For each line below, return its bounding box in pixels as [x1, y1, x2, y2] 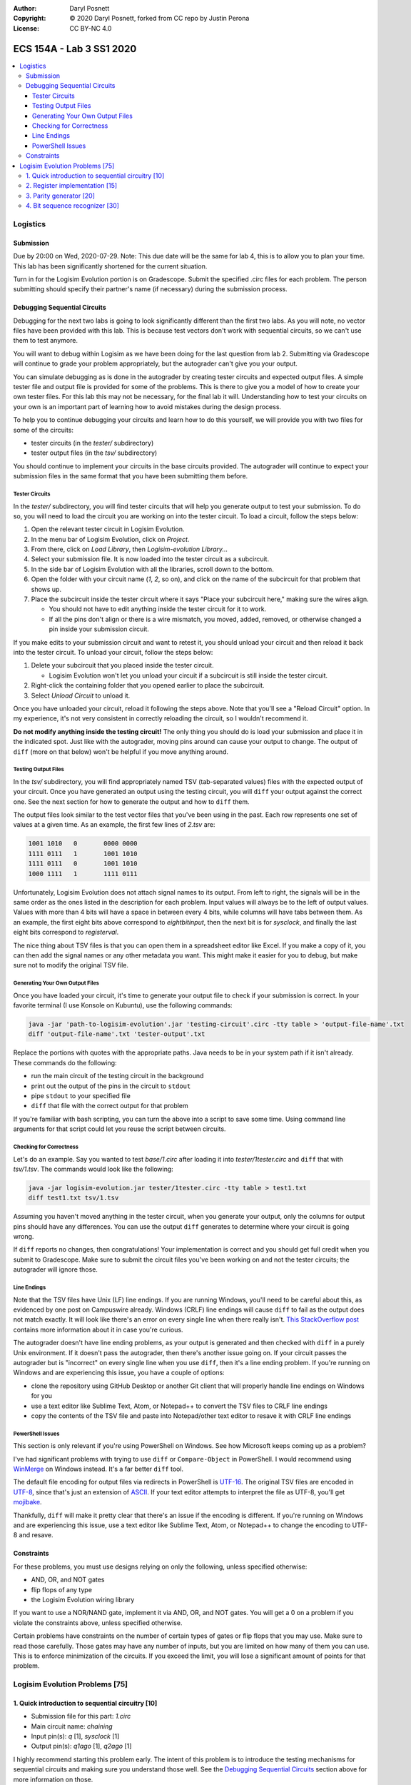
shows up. [31, 585, 62, 593]
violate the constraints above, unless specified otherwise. [13, 1618, 183, 1627]
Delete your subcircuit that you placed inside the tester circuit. [31, 661, 214, 670]
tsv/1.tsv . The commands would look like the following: [13, 1165, 174, 1173]
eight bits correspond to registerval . [13, 928, 119, 937]
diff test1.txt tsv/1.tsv [28, 1194, 119, 1202]
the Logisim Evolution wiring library [31, 1595, 135, 1604]
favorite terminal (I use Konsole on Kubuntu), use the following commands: [13, 1001, 233, 1010]
